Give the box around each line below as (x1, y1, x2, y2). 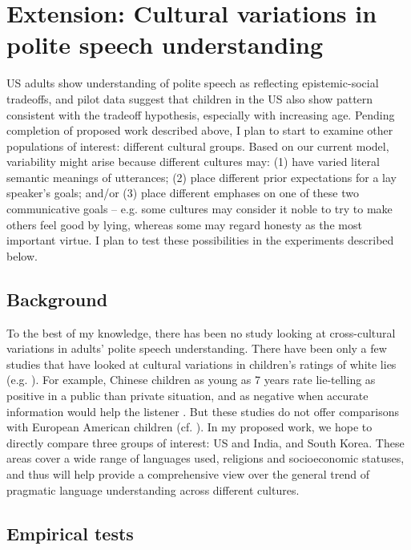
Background (6, 286, 108, 311)
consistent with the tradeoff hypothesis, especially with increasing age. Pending (6, 106, 395, 123)
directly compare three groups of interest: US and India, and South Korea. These (6, 434, 405, 451)
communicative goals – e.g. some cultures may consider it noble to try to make (6, 200, 393, 217)
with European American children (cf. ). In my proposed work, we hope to (6, 419, 373, 435)
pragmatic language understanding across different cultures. (6, 481, 300, 498)
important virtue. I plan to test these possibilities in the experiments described (6, 232, 394, 249)
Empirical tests (6, 520, 134, 545)
